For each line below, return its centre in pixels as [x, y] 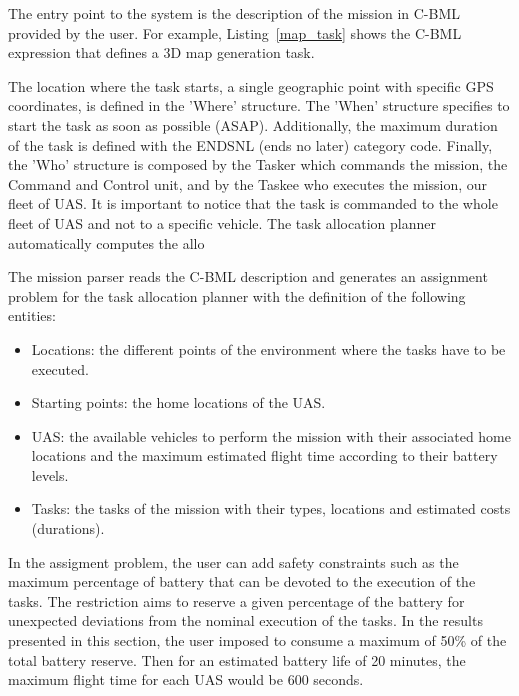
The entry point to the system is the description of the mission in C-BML [234, 13]
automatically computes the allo [106, 242]
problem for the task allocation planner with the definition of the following [237, 295]
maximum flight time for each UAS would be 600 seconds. [186, 679]
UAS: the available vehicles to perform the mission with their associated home [271, 435]
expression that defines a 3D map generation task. [161, 52]
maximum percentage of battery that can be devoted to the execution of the [242, 581]
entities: [32, 315]
